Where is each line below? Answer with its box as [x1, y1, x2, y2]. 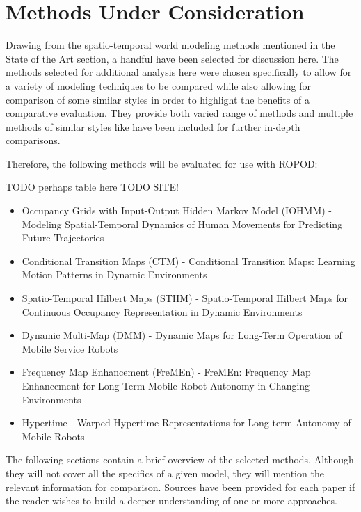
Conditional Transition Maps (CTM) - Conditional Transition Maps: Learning [22, 253, 355, 268]
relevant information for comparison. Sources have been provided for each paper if [6, 479, 355, 494]
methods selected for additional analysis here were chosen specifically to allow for [6, 65, 352, 79]
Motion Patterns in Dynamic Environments [22, 267, 207, 282]
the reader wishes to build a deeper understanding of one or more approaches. [6, 493, 337, 508]
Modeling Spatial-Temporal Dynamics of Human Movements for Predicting [22, 216, 343, 231]
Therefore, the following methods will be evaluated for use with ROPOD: [6, 156, 318, 170]
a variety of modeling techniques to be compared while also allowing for [6, 78, 311, 93]
